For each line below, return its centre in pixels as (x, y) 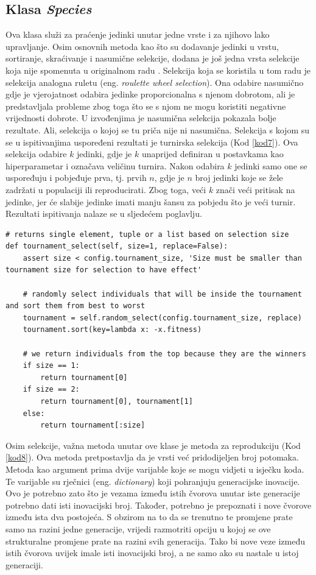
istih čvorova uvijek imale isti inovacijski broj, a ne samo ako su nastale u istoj (152, 553)
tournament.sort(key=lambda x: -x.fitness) (112, 330)
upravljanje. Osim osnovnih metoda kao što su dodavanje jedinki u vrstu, (142, 46)
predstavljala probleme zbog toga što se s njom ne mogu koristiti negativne (146, 106)
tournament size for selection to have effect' (104, 270)
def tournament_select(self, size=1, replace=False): (117, 246)
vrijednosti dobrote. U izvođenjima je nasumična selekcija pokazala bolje (141, 118)
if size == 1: (51, 366)
